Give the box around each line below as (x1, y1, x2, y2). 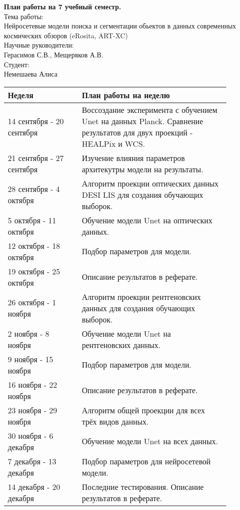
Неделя (8, 89, 34, 101)
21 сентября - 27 (8, 152, 64, 163)
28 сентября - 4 (8, 183, 60, 195)
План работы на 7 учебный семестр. (4, 1, 121, 11)
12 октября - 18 (8, 240, 60, 251)
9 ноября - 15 (8, 353, 53, 365)
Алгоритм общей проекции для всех (82, 404, 205, 416)
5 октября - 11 (8, 214, 56, 226)
